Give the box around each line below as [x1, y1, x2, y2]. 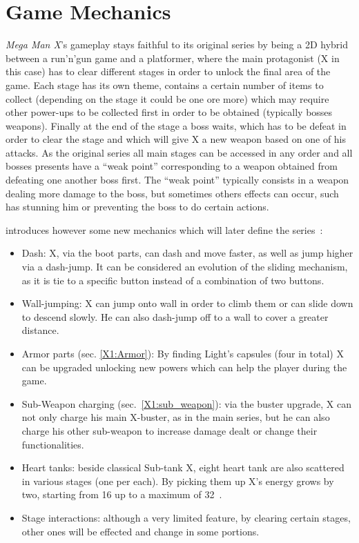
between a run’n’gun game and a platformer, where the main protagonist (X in [6, 50, 340, 65]
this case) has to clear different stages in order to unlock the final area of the [6, 64, 331, 79]
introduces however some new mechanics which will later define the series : [6, 222, 323, 237]
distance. [21, 323, 59, 337]
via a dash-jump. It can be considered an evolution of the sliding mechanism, [21, 259, 348, 274]
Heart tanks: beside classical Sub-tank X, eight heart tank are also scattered [21, 460, 345, 475]
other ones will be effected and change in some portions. [21, 524, 260, 538]
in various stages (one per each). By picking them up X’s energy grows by [21, 473, 334, 488]
